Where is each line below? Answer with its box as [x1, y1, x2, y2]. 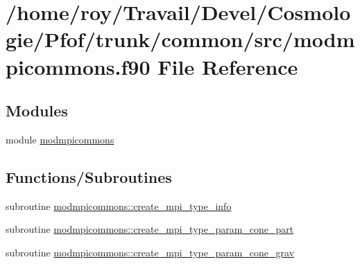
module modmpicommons [6, 132, 114, 146]
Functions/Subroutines [6, 166, 172, 187]
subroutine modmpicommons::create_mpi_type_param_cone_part [6, 222, 294, 236]
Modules [6, 100, 68, 121]
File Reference [157, 52, 298, 80]
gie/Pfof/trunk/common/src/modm [6, 25, 355, 53]
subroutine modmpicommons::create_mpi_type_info [6, 198, 232, 213]
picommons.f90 [6, 52, 151, 80]
